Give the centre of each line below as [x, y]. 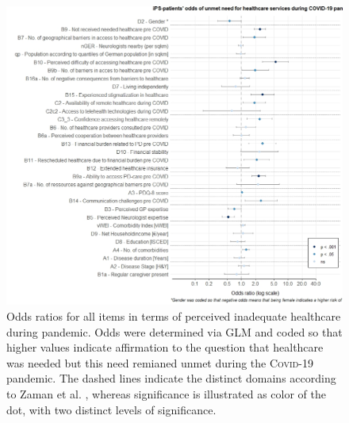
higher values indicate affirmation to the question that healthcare [165, 347]
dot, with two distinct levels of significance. [111, 409]
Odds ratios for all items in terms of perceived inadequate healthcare [174, 315]
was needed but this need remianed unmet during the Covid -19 [160, 362]
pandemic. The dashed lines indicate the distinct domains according [171, 378]
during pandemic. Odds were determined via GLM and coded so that [174, 331]
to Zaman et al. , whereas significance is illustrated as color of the [166, 393]
